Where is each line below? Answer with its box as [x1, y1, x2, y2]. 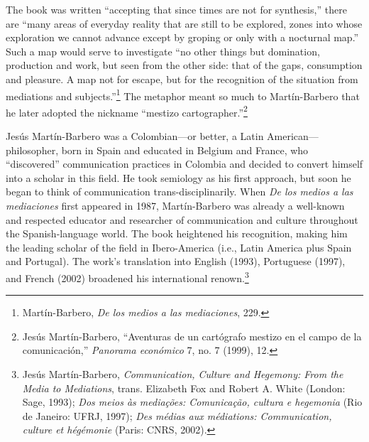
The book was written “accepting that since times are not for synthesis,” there [6, 2, 347, 16]
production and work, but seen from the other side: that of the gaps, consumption [6, 58, 363, 72]
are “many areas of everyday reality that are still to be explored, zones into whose [6, 16, 363, 31]
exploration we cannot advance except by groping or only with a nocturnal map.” [6, 30, 359, 45]
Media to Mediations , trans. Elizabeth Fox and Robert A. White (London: [22, 380, 346, 395]
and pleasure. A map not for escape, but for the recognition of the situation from [6, 71, 358, 86]
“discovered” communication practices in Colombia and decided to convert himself [6, 156, 363, 171]
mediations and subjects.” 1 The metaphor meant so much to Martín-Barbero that [6, 86, 360, 103]
